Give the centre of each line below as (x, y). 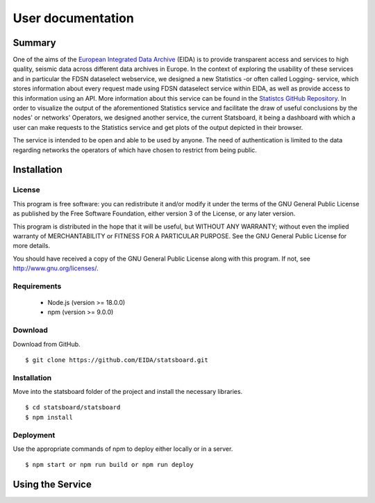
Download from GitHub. (47, 344)
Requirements (37, 286)
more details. (32, 246)
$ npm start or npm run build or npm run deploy (109, 465)
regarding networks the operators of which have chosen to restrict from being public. (135, 150)
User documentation (74, 18)
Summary (34, 43)
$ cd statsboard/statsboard (73, 407)
